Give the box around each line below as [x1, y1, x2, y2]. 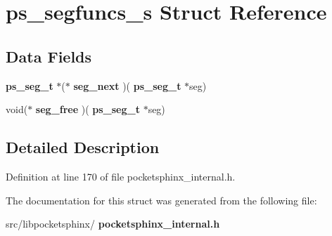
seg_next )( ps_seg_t [73, 78, 181, 93]
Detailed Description [6, 136, 160, 158]
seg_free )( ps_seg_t [35, 102, 140, 117]
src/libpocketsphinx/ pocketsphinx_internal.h [6, 216, 220, 231]
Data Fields [6, 45, 92, 67]
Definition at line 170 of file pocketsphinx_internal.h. [6, 169, 236, 183]
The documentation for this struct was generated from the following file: [6, 192, 317, 207]
